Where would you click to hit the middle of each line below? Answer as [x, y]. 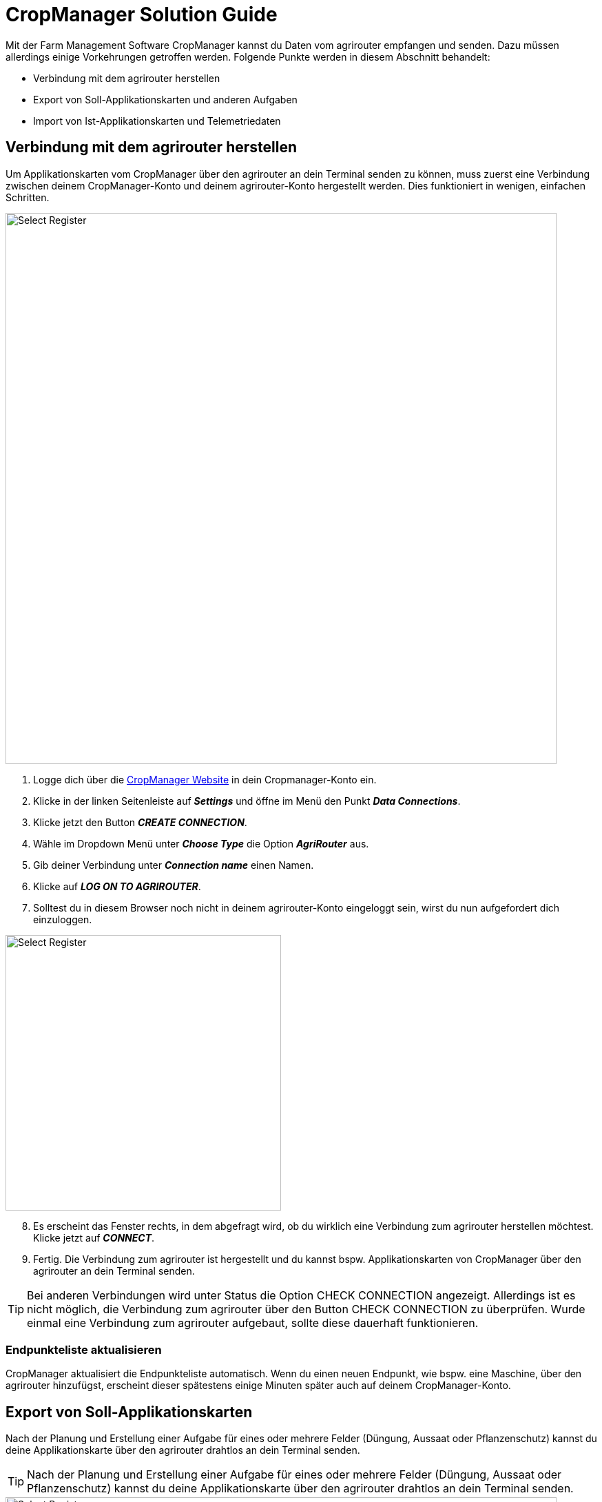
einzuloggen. [63, 919]
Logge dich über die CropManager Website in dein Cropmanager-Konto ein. [205, 779]
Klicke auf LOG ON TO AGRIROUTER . [117, 886]
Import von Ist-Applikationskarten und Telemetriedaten [157, 121]
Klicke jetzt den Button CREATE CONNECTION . [140, 822]
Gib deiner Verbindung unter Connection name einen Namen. [174, 865]
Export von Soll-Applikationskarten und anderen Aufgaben [165, 99]
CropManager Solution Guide [142, 14]
